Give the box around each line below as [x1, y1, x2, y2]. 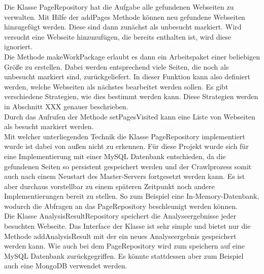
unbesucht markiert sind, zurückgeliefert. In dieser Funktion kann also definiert [4, 71, 250, 82]
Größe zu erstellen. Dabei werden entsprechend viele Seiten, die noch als [4, 61, 229, 72]
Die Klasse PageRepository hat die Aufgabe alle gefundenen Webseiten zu [4, 2, 234, 12]
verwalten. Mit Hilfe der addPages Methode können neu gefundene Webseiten [4, 11, 245, 22]
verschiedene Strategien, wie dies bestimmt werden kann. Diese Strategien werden [4, 91, 258, 102]
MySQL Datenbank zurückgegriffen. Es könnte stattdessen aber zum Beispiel [4, 250, 244, 261]
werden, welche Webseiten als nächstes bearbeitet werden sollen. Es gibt [4, 81, 228, 92]
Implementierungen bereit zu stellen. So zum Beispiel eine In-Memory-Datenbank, [4, 191, 259, 201]
